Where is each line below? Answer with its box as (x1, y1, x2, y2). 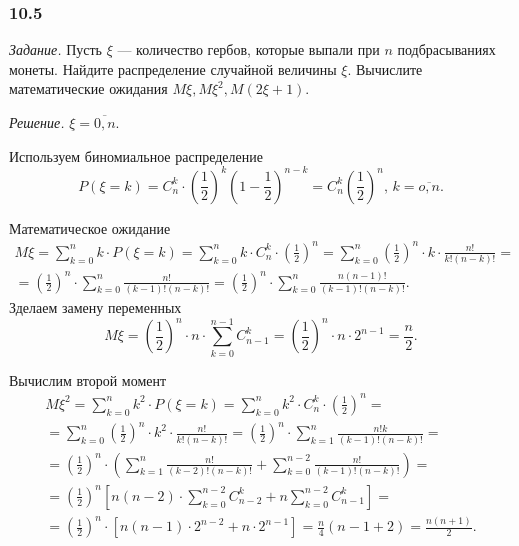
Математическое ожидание (9, 217, 171, 238)
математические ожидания (9, 78, 168, 99)
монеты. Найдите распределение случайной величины (9, 58, 337, 79)
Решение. (9, 112, 65, 132)
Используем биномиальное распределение (9, 145, 263, 166)
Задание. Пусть (9, 39, 102, 60)
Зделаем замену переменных (9, 296, 182, 317)
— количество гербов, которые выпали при (117, 39, 380, 60)
